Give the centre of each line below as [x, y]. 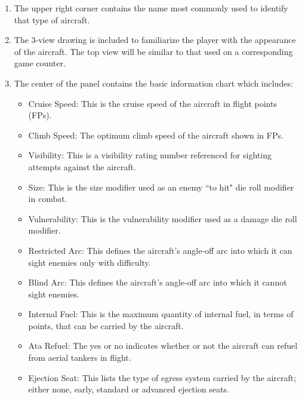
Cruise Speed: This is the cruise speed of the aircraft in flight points [152, 103]
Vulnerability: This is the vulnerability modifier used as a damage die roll [163, 218]
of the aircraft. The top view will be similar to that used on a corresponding [153, 51]
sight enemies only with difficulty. [90, 262]
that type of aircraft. [52, 19]
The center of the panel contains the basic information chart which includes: [153, 83]
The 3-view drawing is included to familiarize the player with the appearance [155, 40]
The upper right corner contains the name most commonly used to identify [151, 8]
